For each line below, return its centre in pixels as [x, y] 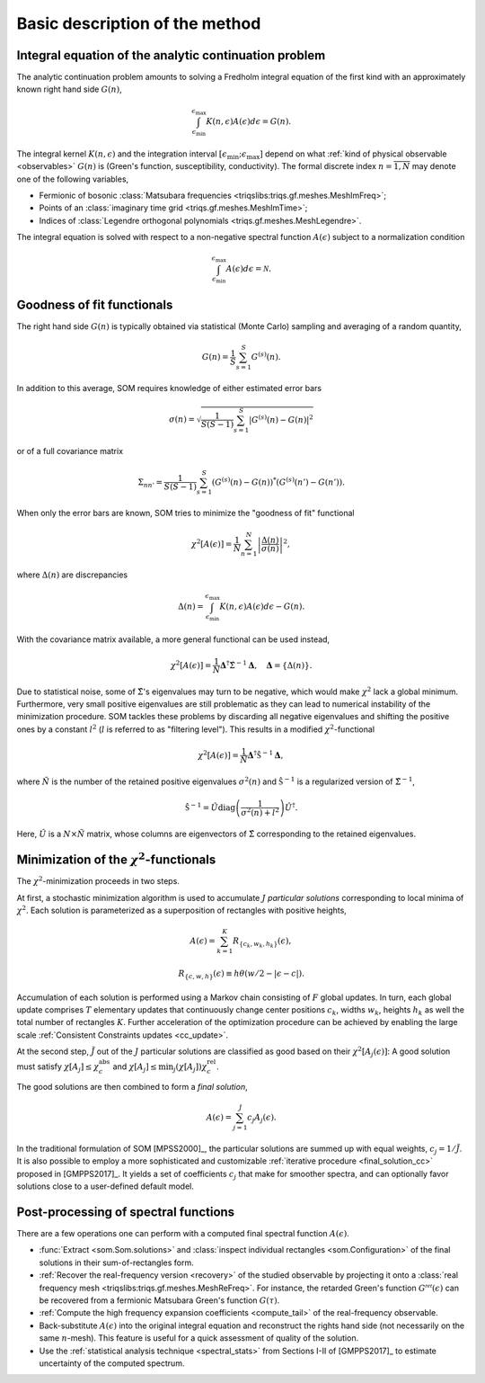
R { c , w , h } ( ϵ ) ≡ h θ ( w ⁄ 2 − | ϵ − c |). [242, 974]
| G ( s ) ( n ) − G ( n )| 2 [281, 419]
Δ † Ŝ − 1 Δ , [265, 754]
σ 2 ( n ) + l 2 [260, 812]
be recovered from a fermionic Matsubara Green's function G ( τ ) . [159, 1300]
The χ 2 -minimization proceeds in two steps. [98, 881]
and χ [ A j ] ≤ [135, 1068]
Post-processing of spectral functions [126, 1212]
